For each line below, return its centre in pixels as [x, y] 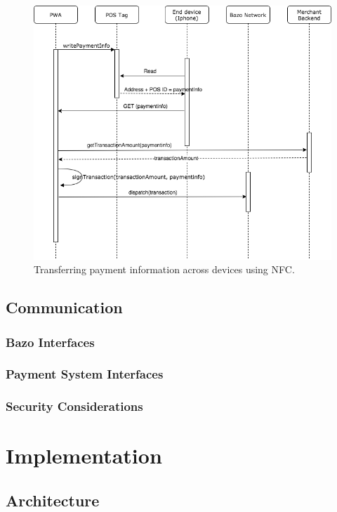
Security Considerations [74, 406]
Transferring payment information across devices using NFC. [164, 269]
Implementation [84, 455]
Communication [64, 307]
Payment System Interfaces [85, 374]
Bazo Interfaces [50, 342]
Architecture [53, 500]
